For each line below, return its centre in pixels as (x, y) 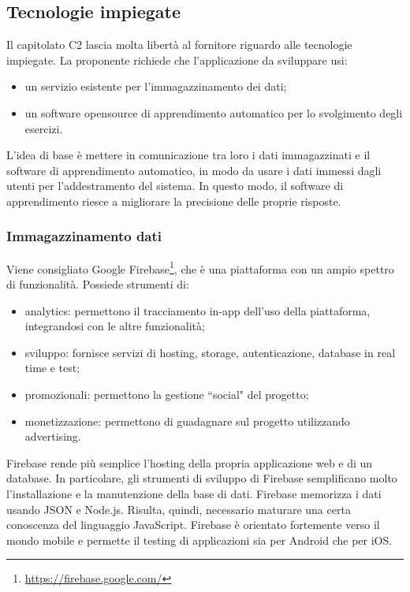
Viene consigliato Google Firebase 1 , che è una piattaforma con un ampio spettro (200, 267)
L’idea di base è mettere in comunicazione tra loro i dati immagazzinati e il (188, 155)
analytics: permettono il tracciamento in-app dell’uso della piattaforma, (198, 310)
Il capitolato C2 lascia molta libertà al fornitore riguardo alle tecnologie (179, 45)
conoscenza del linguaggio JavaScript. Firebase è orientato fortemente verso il (193, 525)
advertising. (53, 436)
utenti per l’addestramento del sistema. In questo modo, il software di (175, 186)
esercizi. (44, 128)
